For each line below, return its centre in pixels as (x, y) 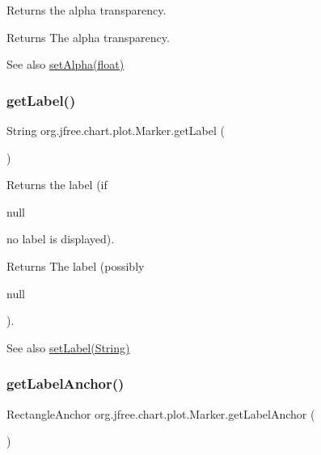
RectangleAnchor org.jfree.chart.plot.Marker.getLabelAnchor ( (161, 413)
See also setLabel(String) (68, 347)
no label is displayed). (61, 239)
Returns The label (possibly (76, 265)
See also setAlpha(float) (65, 64)
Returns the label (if (57, 185)
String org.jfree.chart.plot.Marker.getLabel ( (116, 130)
